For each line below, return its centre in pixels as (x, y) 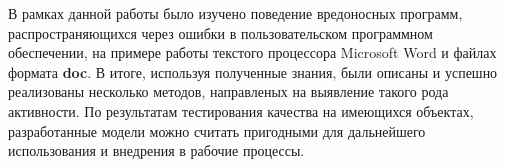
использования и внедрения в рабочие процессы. (156, 150)
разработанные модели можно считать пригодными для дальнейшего (217, 130)
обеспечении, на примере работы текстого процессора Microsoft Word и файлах (252, 52)
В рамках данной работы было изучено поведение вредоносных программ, (235, 13)
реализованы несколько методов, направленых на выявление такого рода (228, 91)
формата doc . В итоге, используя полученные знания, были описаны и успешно (253, 71)
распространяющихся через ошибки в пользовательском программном (220, 32)
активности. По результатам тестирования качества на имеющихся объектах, (241, 110)
